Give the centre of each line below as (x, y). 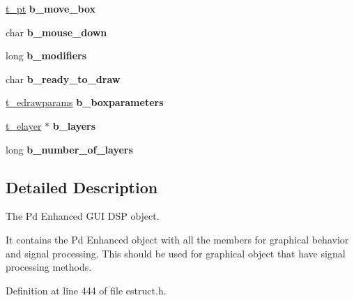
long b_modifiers (46, 55)
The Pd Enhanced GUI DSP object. (83, 216)
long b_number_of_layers (69, 149)
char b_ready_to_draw (63, 78)
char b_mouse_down (56, 32)
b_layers (74, 125)
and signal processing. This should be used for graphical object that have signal (176, 253)
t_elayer (24, 125)
